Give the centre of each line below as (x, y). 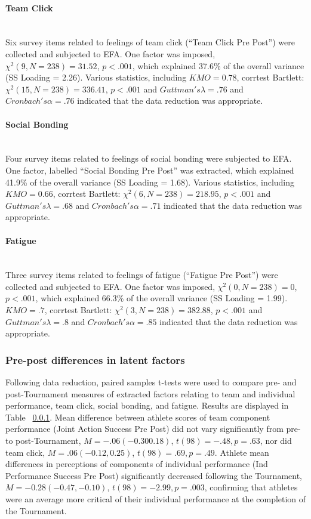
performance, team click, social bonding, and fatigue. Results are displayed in (147, 405)
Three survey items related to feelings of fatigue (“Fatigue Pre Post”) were (142, 275)
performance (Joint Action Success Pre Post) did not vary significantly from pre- (153, 429)
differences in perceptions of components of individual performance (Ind (137, 464)
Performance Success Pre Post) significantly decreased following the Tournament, (154, 475)
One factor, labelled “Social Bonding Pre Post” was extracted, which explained (150, 170)
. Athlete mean (242, 452)
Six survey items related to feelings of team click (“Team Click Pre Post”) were (150, 42)
